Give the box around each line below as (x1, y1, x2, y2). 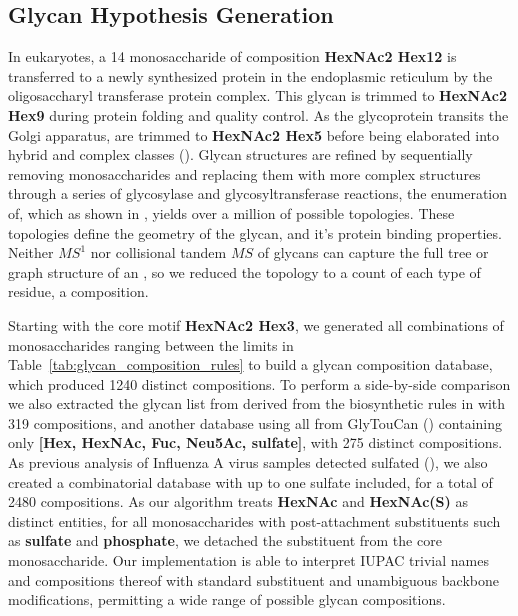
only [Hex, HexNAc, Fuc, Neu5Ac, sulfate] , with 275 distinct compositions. (8, 432, 503, 453)
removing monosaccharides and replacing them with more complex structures (8, 163, 481, 184)
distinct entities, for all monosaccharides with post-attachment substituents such (8, 510, 501, 531)
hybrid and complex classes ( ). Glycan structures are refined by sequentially (8, 144, 473, 165)
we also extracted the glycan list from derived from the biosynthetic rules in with (8, 393, 506, 414)
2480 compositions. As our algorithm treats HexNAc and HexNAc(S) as (8, 491, 468, 512)
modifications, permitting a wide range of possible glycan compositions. (8, 589, 446, 610)
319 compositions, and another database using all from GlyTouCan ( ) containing (8, 412, 503, 433)
